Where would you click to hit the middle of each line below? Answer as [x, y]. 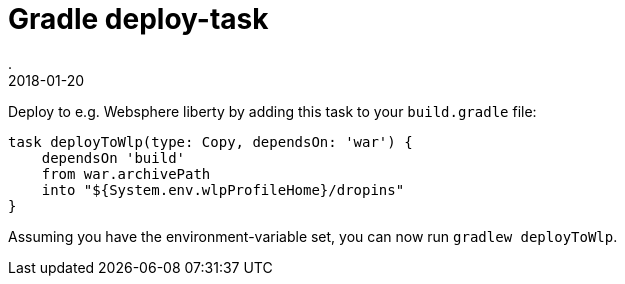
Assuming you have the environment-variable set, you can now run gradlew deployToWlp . [313, 236]
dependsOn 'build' [113, 157]
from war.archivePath [126, 173]
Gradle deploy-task [138, 19]
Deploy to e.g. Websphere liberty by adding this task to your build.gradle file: [272, 111]
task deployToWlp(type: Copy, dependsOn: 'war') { [210, 141]
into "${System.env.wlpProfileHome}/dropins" [223, 189]
